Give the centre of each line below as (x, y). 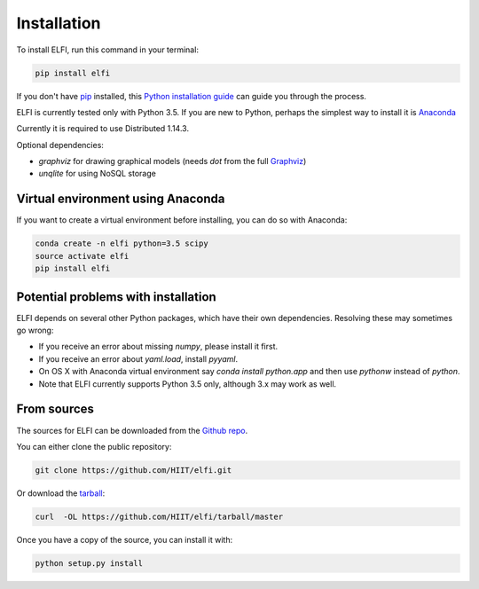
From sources (55, 409)
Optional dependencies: (60, 145)
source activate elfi (82, 256)
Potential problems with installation (116, 297)
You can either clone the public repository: (94, 446)
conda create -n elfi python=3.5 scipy (122, 243)
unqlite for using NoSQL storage (98, 174)
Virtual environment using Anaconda (121, 199)
